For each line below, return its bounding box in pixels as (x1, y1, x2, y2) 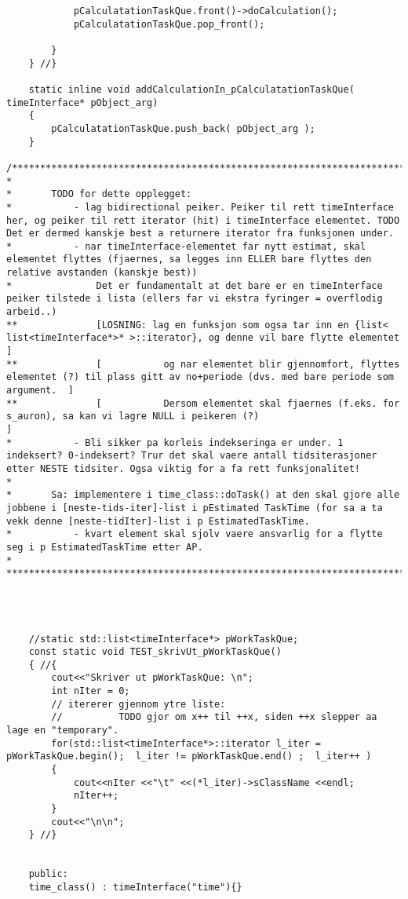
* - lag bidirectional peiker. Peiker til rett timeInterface (6, 201, 394, 213)
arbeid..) (6, 306, 57, 318)
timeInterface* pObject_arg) (6, 97, 158, 108)
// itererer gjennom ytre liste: (51, 698, 226, 710)
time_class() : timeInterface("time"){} (28, 881, 242, 893)
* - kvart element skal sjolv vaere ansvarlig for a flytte (6, 528, 383, 540)
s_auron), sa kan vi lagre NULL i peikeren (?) (6, 411, 260, 422)
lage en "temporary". (6, 725, 119, 736)
